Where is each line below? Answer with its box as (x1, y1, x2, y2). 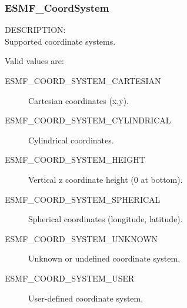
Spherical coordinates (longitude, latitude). (28, 213, 183, 225)
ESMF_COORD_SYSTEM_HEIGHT (5, 153, 145, 166)
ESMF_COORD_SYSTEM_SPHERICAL (5, 193, 161, 205)
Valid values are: (5, 55, 64, 67)
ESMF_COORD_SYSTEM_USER (5, 272, 135, 284)
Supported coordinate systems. (5, 35, 116, 47)
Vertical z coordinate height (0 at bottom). (28, 173, 183, 185)
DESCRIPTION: (5, 24, 66, 36)
